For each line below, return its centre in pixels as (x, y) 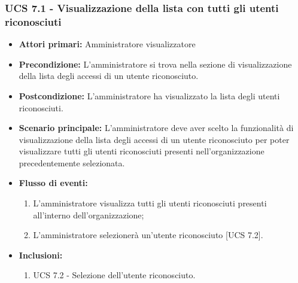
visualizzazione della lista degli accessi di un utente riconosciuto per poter (154, 139)
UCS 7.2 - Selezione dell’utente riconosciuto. (114, 275)
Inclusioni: (41, 255)
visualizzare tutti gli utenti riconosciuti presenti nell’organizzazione (142, 151)
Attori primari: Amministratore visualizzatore (107, 44)
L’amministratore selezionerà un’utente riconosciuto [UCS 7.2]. (148, 235)
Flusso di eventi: (53, 183)
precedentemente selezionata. (72, 162)
